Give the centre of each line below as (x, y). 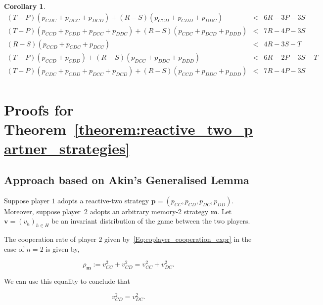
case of (14, 248)
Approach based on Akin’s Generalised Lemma (127, 179)
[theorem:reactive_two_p (164, 129)
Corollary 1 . (25, 6)
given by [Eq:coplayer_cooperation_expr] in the (178, 239)
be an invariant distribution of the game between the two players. (151, 221)
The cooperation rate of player (50, 239)
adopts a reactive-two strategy (103, 200)
